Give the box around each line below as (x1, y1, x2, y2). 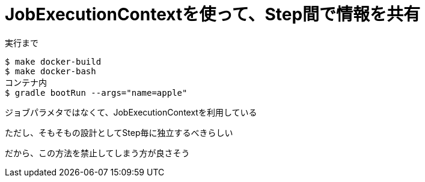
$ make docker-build (5, 56, 102, 66)
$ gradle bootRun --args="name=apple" (5, 87, 188, 98)
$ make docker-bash (5, 66, 96, 76)
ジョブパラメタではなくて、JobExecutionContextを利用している (5, 107, 257, 117)
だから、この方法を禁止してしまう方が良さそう (5, 147, 190, 158)
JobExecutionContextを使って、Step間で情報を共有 (5, 4, 421, 25)
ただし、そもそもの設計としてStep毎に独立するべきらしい (5, 127, 233, 138)
